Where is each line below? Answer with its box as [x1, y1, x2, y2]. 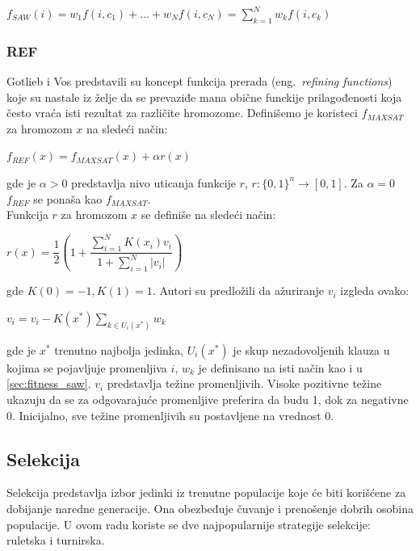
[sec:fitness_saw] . [6, 375, 91, 392]
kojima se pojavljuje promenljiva [6, 359, 167, 376]
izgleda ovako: [340, 282, 409, 299]
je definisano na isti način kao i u [198, 359, 363, 376]
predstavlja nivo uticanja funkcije [71, 174, 237, 191]
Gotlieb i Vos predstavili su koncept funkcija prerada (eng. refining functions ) [6, 73, 393, 90]
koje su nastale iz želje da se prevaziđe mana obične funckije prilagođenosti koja [6, 88, 402, 105]
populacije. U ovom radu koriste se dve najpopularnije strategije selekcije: [6, 515, 371, 532]
